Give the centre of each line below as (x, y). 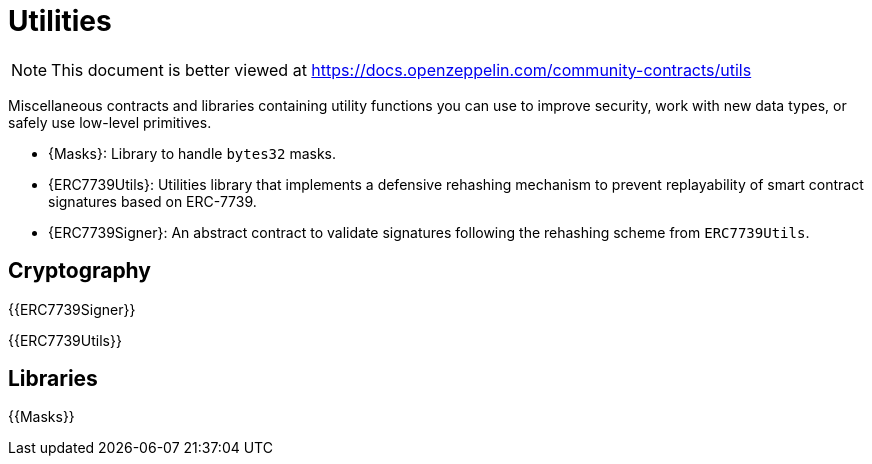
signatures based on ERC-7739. (152, 201)
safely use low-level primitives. (110, 122)
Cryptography (79, 271)
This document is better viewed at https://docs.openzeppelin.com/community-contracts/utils (401, 69)
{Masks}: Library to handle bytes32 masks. (192, 153)
